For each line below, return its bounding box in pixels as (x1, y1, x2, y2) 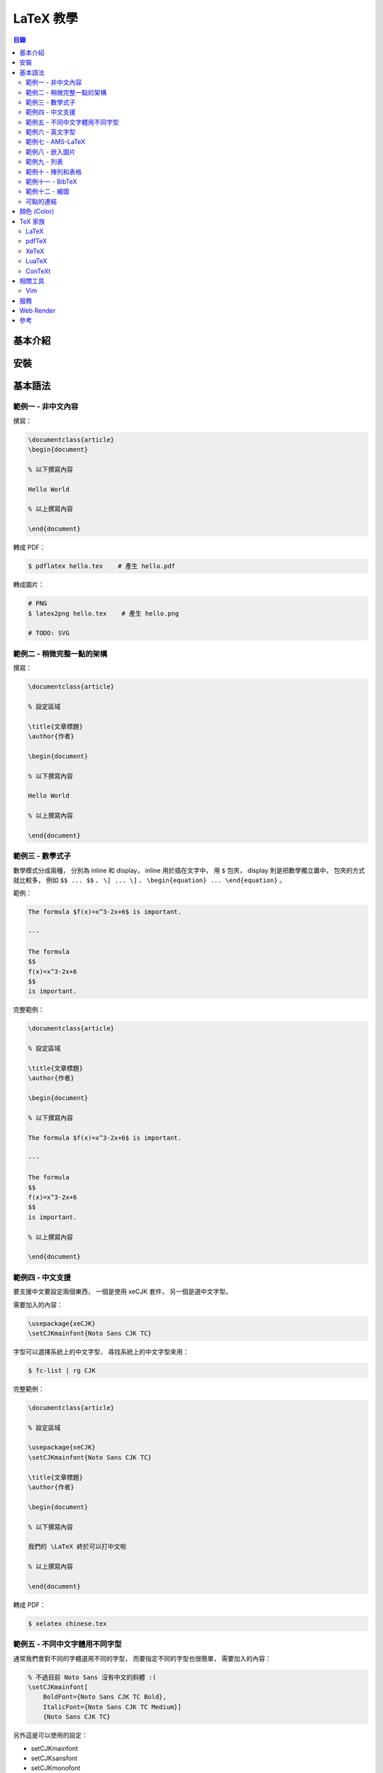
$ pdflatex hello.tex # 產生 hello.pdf (28, 562, 176, 570)
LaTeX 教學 (13, 11, 78, 26)
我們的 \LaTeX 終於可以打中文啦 (28, 1543, 127, 1551)
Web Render (19, 306, 56, 315)
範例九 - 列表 (26, 157, 64, 166)
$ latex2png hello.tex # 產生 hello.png (28, 609, 179, 617)
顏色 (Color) (19, 207, 55, 216)
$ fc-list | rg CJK (28, 1366, 96, 1374)
